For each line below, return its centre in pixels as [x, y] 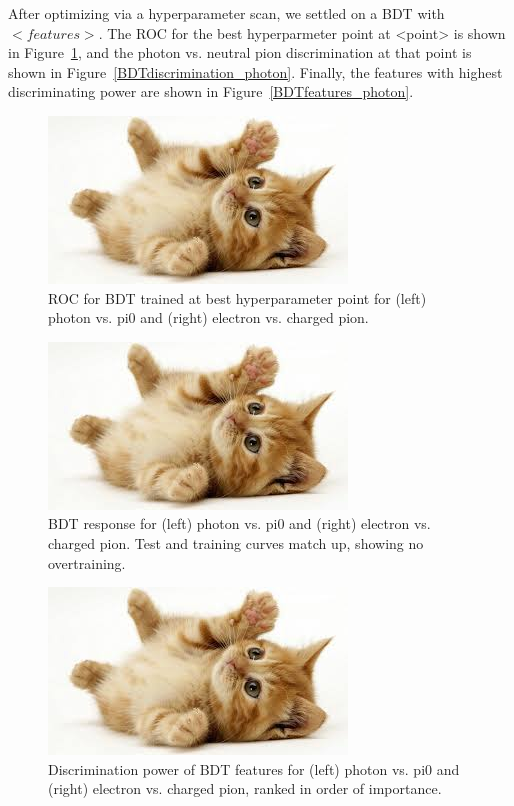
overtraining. [87, 562]
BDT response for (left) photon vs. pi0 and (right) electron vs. [239, 523]
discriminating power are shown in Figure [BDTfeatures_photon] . [211, 91]
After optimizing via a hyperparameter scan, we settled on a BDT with [226, 13]
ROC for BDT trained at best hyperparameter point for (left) [237, 297]
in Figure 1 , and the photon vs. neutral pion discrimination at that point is [240, 52]
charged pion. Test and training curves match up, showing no [236, 542]
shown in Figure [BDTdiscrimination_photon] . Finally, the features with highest [255, 71]
